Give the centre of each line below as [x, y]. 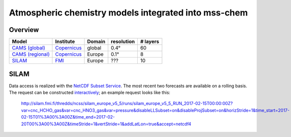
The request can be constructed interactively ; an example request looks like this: [90, 92]
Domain [96, 42]
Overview [24, 30]
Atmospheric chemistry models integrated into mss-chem [129, 13]
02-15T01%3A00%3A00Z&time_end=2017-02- [68, 117]
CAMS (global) [29, 48]
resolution [123, 42]
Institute [65, 42]
